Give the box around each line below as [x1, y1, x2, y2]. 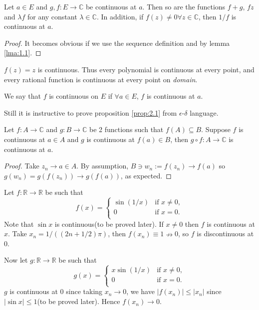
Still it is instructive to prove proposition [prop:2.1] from [4, 107, 177, 118]
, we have [126, 286, 155, 297]
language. [190, 107, 219, 118]
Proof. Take [4, 160, 39, 171]
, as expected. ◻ [120, 170, 172, 180]
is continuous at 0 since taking [9, 286, 103, 297]
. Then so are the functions [142, 1, 226, 11]
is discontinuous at [197, 228, 254, 239]
